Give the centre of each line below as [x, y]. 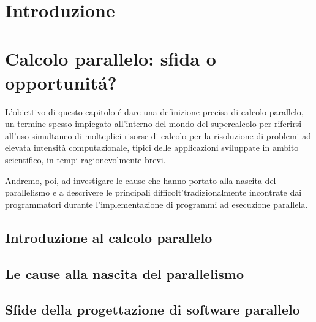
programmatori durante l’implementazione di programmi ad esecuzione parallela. [156, 204]
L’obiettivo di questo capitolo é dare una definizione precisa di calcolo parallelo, [154, 111]
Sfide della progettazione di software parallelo [152, 309]
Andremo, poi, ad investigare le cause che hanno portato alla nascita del [141, 180]
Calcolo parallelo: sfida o [111, 58]
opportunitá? [61, 82]
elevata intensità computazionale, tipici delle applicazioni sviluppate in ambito [152, 148]
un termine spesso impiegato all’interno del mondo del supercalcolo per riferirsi [153, 124]
